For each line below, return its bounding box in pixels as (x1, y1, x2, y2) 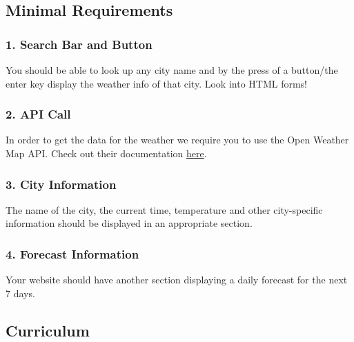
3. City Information (6, 175, 117, 192)
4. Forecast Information (6, 245, 139, 262)
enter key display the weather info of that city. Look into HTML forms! (6, 76, 307, 90)
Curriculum (6, 319, 90, 341)
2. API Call (6, 105, 71, 123)
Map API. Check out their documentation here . (6, 146, 207, 160)
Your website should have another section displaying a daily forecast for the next (6, 272, 348, 287)
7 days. (6, 285, 35, 300)
